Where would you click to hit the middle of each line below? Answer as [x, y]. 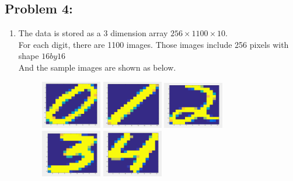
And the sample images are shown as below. [97, 67]
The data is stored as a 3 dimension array [93, 33]
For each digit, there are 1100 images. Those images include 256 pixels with [154, 44]
